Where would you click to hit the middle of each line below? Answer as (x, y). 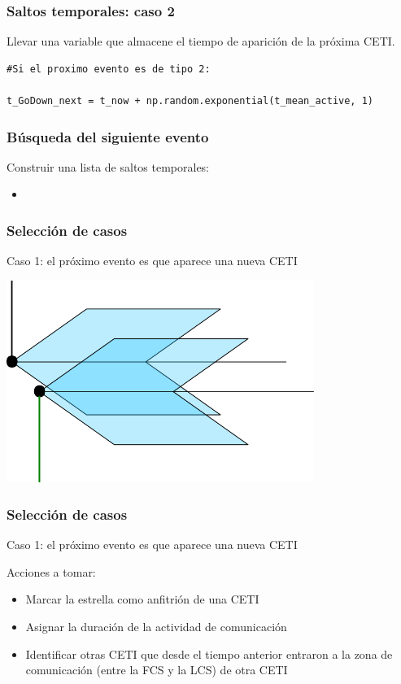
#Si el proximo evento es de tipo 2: (109, 69)
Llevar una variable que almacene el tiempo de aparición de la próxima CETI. (201, 41)
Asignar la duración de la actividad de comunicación (156, 626)
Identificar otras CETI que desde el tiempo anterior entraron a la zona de (209, 654)
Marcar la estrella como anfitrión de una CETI (142, 599)
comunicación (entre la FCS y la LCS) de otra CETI (157, 670)
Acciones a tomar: (51, 571)
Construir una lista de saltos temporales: (108, 166)
